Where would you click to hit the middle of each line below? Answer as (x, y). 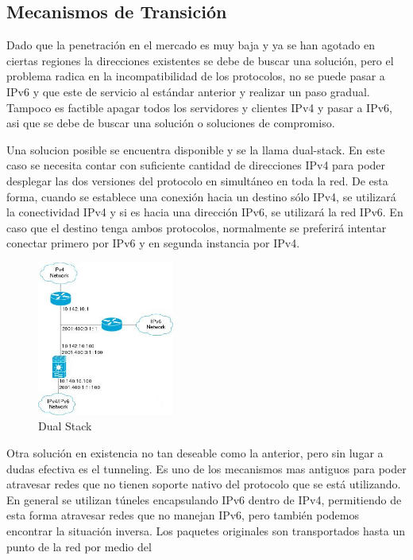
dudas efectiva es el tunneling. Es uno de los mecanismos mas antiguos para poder (206, 468)
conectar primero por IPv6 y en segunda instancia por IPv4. (153, 243)
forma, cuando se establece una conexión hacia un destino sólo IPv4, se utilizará (201, 196)
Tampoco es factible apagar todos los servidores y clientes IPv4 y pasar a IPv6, (199, 107)
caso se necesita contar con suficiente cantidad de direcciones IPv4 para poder (196, 165)
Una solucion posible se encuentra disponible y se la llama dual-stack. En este (196, 149)
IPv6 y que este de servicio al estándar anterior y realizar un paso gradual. (188, 91)
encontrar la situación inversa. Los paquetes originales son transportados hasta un (206, 530)
